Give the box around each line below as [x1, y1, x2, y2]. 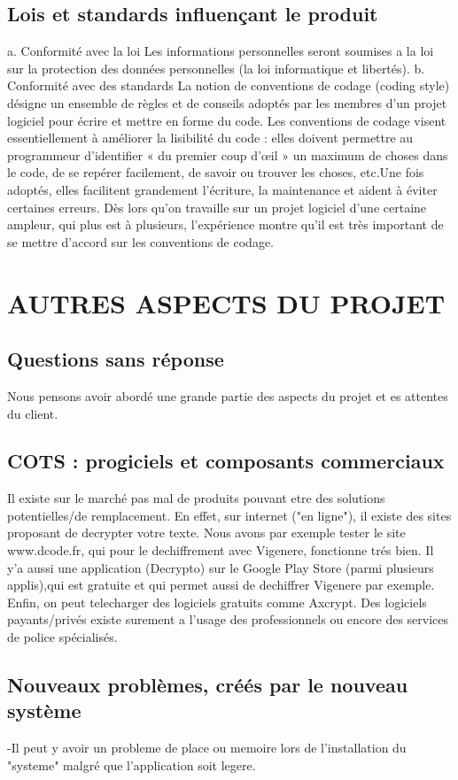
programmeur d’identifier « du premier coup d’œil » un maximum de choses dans [7, 145, 448, 164]
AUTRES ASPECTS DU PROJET [7, 284, 446, 320]
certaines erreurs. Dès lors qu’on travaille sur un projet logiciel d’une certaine [7, 197, 427, 216]
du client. [7, 404, 58, 422]
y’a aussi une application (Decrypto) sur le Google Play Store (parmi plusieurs [7, 558, 434, 576]
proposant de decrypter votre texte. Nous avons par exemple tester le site [7, 523, 406, 542]
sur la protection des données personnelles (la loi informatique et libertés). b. [7, 58, 425, 77]
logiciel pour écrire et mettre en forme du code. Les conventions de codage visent [7, 111, 446, 129]
